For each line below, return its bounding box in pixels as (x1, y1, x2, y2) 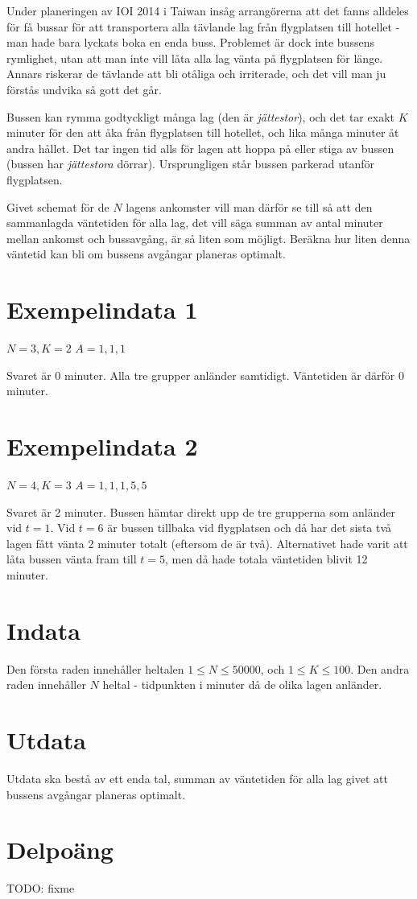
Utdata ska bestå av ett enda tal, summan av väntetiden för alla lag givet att (6, 769, 388, 786)
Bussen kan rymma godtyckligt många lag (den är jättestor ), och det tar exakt (6, 108, 394, 125)
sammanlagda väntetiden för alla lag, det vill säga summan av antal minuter (6, 214, 383, 231)
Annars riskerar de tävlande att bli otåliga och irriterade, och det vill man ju (6, 65, 386, 82)
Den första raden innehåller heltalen (6, 660, 184, 677)
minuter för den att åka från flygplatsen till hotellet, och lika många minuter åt (6, 124, 399, 141)
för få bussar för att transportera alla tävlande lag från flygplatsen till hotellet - (6, 18, 400, 35)
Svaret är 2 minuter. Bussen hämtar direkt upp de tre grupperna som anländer (6, 503, 396, 520)
